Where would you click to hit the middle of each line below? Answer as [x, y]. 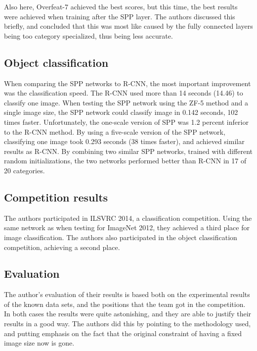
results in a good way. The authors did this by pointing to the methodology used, [128, 324]
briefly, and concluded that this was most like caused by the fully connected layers [128, 26]
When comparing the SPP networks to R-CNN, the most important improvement [128, 83]
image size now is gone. [39, 343]
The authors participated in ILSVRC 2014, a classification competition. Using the [128, 218]
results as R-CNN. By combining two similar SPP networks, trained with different [128, 151]
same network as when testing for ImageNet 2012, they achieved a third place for [127, 227]
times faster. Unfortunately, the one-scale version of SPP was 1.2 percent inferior [126, 122]
